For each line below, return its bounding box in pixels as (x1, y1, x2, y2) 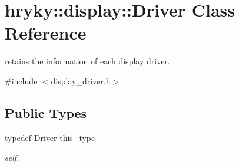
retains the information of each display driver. (5, 55, 170, 67)
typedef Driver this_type (5, 131, 95, 143)
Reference (5, 21, 87, 45)
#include (5, 74, 38, 87)
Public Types (5, 103, 87, 122)
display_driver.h (51, 74, 111, 87)
